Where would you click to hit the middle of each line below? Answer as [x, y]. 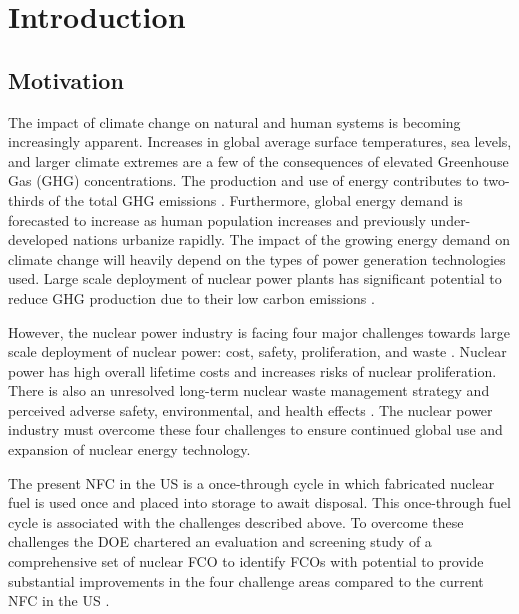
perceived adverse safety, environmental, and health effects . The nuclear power [250, 409]
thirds [26, 199]
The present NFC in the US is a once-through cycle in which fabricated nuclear [251, 482]
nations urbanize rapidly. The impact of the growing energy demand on [291, 239]
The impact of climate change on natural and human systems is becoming [234, 121]
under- [450, 219]
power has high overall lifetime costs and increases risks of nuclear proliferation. [252, 370]
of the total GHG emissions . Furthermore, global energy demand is [255, 199]
